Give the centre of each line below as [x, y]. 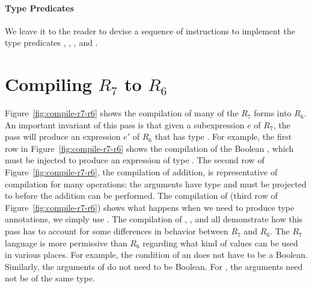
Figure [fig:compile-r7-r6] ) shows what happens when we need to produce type [150, 207]
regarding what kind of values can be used [220, 243]
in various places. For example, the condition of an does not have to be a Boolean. [156, 255]
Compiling [48, 84]
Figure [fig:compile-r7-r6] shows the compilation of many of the [122, 113]
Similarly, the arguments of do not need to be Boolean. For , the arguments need [154, 266]
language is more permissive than [66, 243]
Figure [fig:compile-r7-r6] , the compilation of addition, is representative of [141, 172]
